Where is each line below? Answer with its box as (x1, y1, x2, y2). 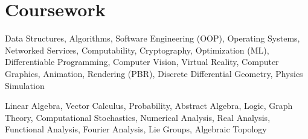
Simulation (5, 79, 45, 91)
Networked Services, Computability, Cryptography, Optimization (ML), (5, 43, 269, 56)
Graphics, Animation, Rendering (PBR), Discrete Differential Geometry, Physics (5, 67, 303, 79)
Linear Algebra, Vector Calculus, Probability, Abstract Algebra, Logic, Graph (5, 99, 293, 112)
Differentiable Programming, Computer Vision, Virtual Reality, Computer (5, 55, 279, 68)
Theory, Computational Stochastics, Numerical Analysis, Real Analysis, (5, 111, 271, 123)
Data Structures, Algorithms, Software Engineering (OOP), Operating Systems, (5, 32, 300, 45)
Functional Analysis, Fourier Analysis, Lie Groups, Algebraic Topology (5, 123, 267, 135)
